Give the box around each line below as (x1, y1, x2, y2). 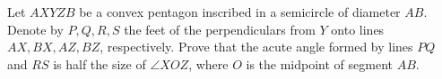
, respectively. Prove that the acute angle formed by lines (100, 37, 413, 56)
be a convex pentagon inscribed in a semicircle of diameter (79, 3, 401, 20)
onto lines (331, 20, 385, 38)
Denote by (7, 20, 64, 38)
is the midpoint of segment (246, 54, 393, 73)
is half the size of (53, 54, 146, 73)
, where (188, 54, 229, 73)
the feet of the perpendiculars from (124, 20, 316, 38)
